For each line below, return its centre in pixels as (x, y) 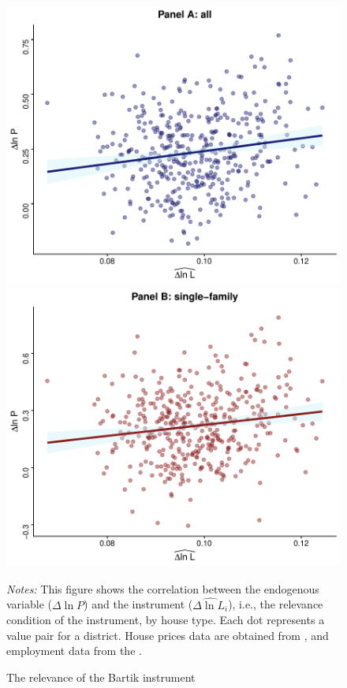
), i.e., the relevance (276, 604)
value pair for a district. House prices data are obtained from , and (168, 635)
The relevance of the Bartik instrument (101, 677)
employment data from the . (74, 651)
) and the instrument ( (138, 604)
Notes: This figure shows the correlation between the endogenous (163, 588)
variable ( (29, 604)
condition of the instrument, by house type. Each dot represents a (166, 620)
